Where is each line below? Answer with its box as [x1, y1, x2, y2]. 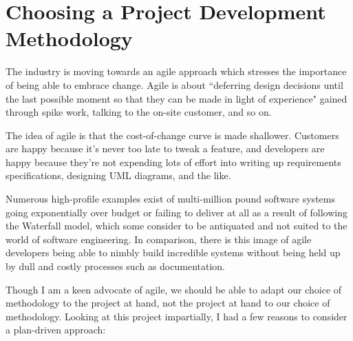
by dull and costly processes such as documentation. [6, 259, 225, 273]
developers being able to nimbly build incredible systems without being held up [6, 245, 341, 260]
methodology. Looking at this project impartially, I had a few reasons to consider [6, 309, 347, 323]
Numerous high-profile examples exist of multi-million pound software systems [6, 192, 335, 206]
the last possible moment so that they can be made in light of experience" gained [6, 91, 347, 105]
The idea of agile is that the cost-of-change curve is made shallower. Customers [6, 127, 339, 142]
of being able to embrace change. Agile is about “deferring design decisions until [6, 77, 343, 92]
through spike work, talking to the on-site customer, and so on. [6, 105, 272, 119]
